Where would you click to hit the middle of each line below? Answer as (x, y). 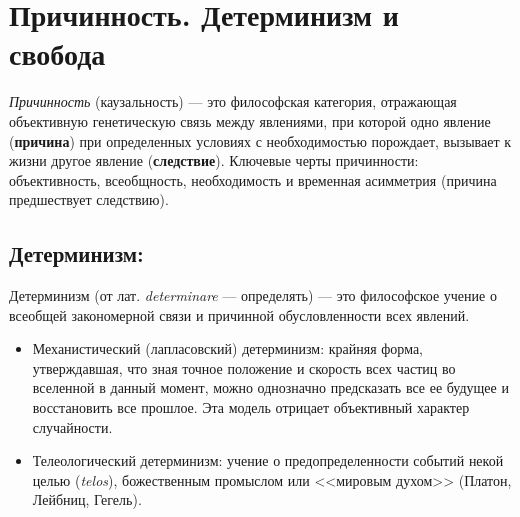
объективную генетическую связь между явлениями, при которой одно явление (250, 120)
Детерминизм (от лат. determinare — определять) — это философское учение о (253, 295)
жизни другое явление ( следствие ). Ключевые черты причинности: (214, 160)
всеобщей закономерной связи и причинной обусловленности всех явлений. (239, 314)
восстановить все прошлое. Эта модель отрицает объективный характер (251, 407)
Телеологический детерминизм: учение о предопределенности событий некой (268, 460)
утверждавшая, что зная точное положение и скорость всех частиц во (244, 367)
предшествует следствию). (89, 199)
